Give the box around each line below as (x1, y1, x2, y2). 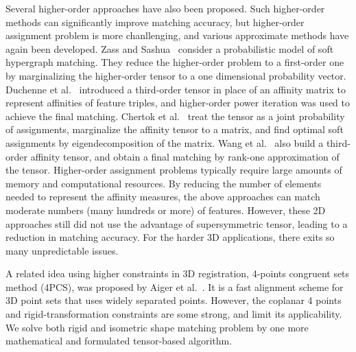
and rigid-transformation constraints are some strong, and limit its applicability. (5, 307, 342, 321)
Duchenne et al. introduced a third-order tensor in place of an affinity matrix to (5, 82, 346, 96)
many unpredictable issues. (5, 243, 119, 257)
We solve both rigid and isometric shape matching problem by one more (5, 320, 309, 334)
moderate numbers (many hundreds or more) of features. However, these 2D (5, 202, 326, 217)
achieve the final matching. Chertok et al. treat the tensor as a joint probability (5, 108, 345, 123)
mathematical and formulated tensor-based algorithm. (5, 333, 233, 348)
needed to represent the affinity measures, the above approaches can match (5, 189, 320, 204)
